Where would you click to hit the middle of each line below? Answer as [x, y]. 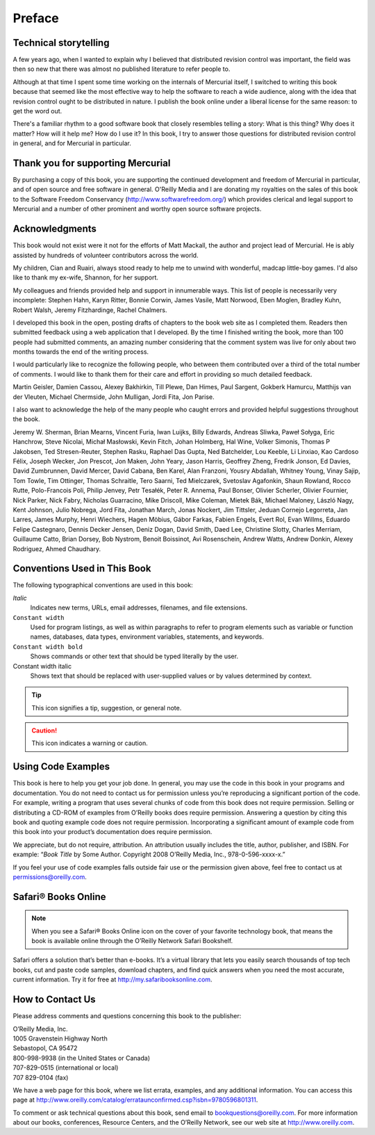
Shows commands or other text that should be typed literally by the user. [134, 656]
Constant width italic [42, 666]
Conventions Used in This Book [82, 569]
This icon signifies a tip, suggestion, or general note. [107, 708]
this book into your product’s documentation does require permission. [112, 832]
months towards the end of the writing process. [81, 352]
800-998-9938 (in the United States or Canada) [82, 1058]
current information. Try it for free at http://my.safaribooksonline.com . [112, 979]
